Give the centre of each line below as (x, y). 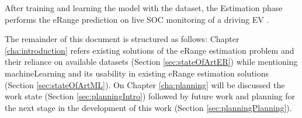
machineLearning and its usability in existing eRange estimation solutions (137, 73)
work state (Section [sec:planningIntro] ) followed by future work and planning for (150, 96)
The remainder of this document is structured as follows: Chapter (122, 39)
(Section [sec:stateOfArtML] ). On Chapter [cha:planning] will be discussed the (145, 84)
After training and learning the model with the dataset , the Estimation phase (144, 8)
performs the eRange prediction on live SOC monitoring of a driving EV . (137, 19)
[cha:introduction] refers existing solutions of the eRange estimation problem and (150, 50)
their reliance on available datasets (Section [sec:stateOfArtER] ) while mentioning (151, 62)
